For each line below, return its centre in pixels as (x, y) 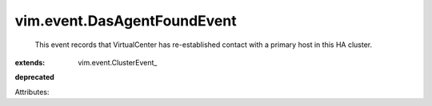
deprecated (35, 77)
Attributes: (32, 92)
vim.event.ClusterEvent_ (118, 62)
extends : (30, 62)
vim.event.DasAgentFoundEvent (126, 21)
